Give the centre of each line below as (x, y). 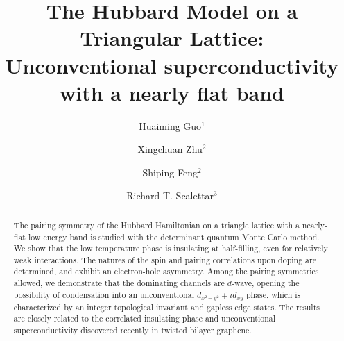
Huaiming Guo (170, 125)
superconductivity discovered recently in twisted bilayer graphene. (132, 330)
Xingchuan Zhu (170, 149)
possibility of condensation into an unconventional (104, 294)
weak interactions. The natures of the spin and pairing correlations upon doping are (165, 259)
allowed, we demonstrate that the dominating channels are (119, 283)
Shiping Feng (170, 172)
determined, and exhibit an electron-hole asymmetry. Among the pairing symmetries (166, 271)
